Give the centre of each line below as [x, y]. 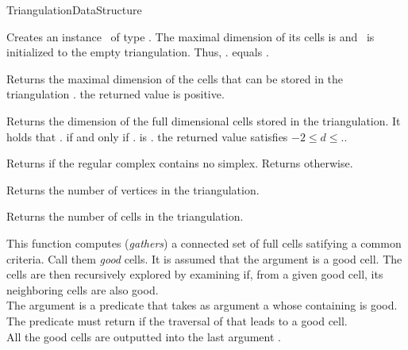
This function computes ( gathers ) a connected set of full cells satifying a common [204, 242]
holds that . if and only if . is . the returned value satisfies [147, 136]
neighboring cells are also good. [83, 289]
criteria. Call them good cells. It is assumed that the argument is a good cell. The [204, 258]
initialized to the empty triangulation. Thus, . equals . [138, 52]
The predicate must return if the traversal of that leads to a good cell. [177, 320]
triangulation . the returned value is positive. [115, 94]
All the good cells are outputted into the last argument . [144, 336]
